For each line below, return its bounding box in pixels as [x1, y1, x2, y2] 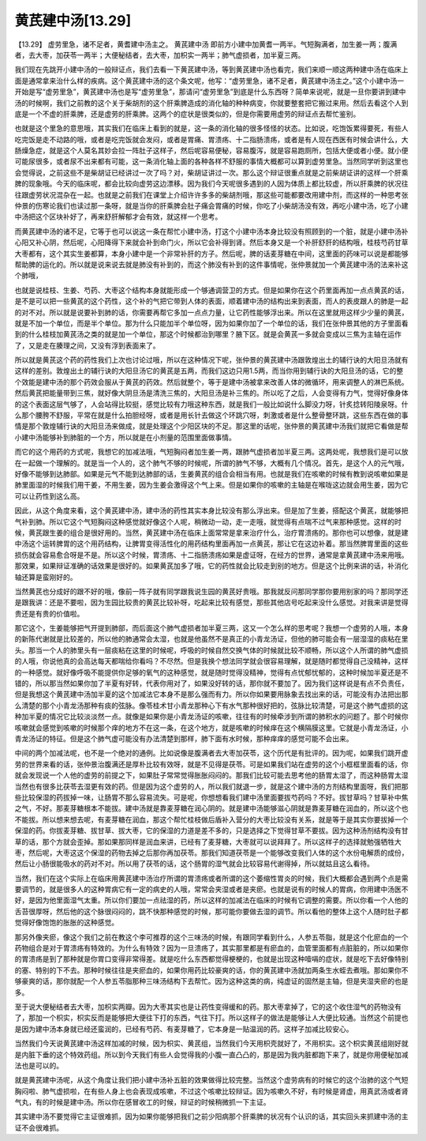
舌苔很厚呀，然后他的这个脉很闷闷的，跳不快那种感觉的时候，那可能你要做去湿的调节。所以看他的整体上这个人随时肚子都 [14, 906, 409, 916]
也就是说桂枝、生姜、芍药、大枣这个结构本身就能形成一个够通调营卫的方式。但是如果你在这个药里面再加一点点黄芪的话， [14, 285, 409, 295]
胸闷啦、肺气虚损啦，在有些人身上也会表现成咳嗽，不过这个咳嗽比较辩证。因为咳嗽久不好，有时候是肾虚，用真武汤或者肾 [14, 1086, 409, 1096]
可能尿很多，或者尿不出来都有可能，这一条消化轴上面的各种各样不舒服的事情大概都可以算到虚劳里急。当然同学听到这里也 [14, 156, 409, 166]
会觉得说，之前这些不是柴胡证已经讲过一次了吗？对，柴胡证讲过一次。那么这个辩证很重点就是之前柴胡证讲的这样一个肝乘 [14, 168, 409, 177]
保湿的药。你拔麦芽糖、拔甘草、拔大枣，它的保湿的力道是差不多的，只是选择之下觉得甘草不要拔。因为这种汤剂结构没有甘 [14, 826, 409, 835]
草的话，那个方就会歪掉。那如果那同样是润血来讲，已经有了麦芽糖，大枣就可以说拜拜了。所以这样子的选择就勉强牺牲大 [14, 837, 402, 846]
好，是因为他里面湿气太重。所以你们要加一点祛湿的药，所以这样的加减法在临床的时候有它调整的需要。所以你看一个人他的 [14, 895, 409, 905]
